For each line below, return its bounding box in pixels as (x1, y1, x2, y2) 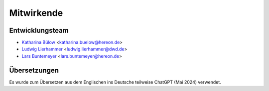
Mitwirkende (9, 7, 63, 18)
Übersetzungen (9, 66, 59, 74)
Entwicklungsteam (9, 26, 69, 35)
